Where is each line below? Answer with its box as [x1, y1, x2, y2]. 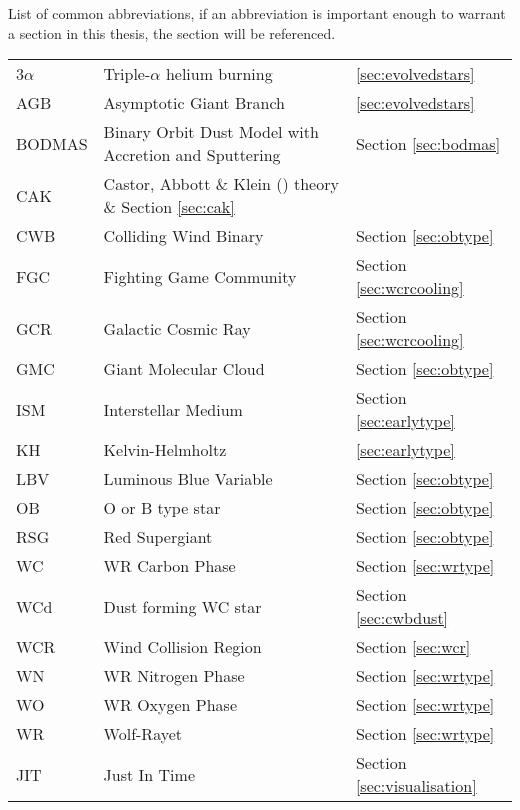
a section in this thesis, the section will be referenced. [8, 22, 336, 43]
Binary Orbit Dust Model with [103, 120, 319, 144]
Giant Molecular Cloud [103, 357, 265, 381]
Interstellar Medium [103, 397, 243, 421]
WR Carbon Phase [103, 554, 236, 578]
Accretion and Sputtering [103, 143, 281, 167]
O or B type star [103, 496, 221, 520]
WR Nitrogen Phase [103, 664, 245, 688]
